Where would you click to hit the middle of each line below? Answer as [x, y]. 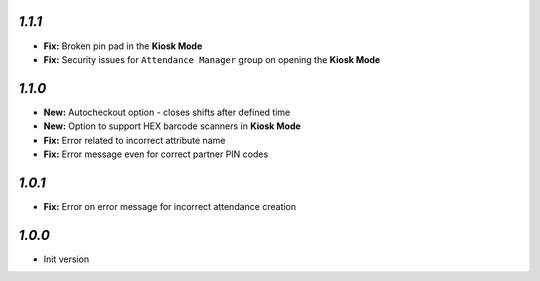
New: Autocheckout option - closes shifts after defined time [167, 112]
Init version [66, 259]
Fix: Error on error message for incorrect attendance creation [170, 206]
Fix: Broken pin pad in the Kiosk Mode [123, 46]
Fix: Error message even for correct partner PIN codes [156, 154]
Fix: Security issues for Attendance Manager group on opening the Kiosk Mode [212, 59]
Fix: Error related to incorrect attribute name [134, 140]
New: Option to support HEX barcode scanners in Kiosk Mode [172, 126]
